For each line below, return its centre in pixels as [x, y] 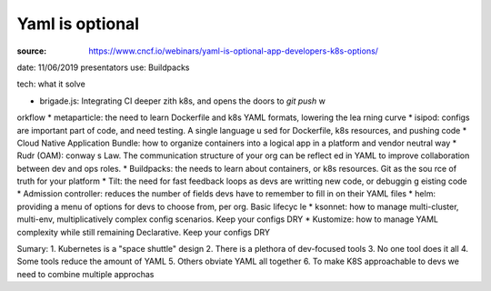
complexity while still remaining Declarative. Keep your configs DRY [143, 232]
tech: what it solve [51, 84]
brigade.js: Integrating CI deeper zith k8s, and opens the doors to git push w [183, 101]
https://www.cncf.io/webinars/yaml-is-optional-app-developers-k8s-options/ [234, 51]
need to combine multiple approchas [85, 274]
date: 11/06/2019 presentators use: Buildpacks [103, 67]
